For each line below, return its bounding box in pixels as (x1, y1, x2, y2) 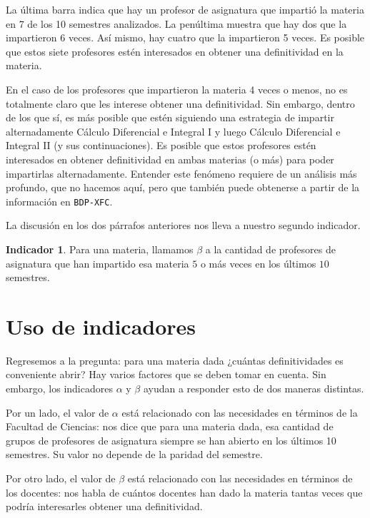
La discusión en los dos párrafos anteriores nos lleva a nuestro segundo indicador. (6, 218, 361, 233)
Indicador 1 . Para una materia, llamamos (6, 241, 194, 256)
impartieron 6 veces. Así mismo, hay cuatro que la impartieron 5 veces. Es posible (6, 30, 365, 45)
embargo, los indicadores (6, 381, 113, 396)
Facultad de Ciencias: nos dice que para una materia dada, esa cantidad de (6, 419, 334, 434)
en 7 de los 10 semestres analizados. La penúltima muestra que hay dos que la (6, 16, 347, 31)
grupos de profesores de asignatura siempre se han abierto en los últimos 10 (6, 432, 336, 447)
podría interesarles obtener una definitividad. (6, 499, 203, 514)
